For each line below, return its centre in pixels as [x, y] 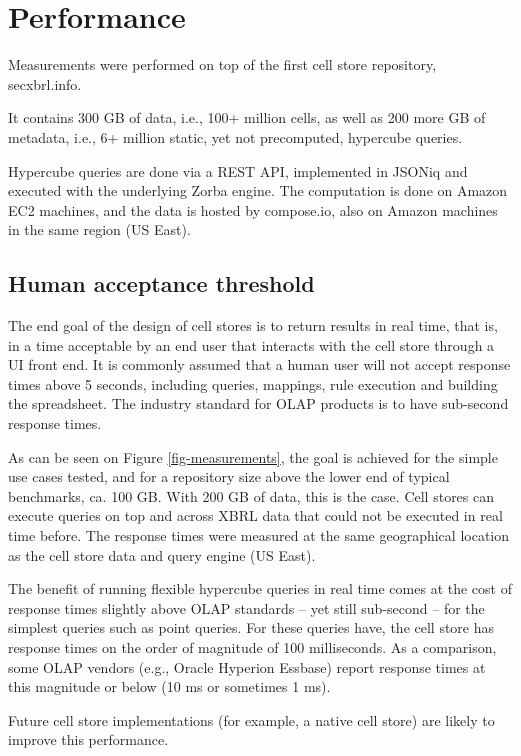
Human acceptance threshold [161, 283]
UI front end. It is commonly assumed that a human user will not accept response [259, 364]
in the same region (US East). [99, 229]
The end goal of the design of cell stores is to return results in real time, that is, [253, 325]
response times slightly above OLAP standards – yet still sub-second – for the [246, 607]
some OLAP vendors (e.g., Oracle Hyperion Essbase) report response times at [247, 666]
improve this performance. [88, 739]
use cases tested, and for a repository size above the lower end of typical [229, 476]
